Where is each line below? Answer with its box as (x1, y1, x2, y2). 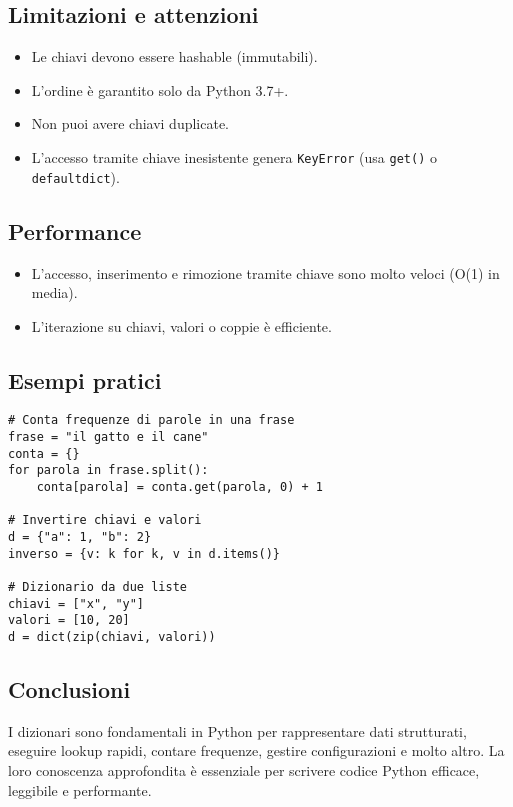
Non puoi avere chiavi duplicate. (31, 113, 230, 134)
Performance (8, 215, 142, 246)
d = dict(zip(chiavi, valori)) (8, 630, 216, 645)
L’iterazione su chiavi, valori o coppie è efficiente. (31, 315, 332, 336)
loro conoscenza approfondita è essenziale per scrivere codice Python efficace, (8, 760, 480, 781)
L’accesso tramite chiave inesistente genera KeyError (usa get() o (31, 146, 437, 167)
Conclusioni (8, 674, 131, 705)
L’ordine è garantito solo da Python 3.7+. (31, 79, 289, 100)
